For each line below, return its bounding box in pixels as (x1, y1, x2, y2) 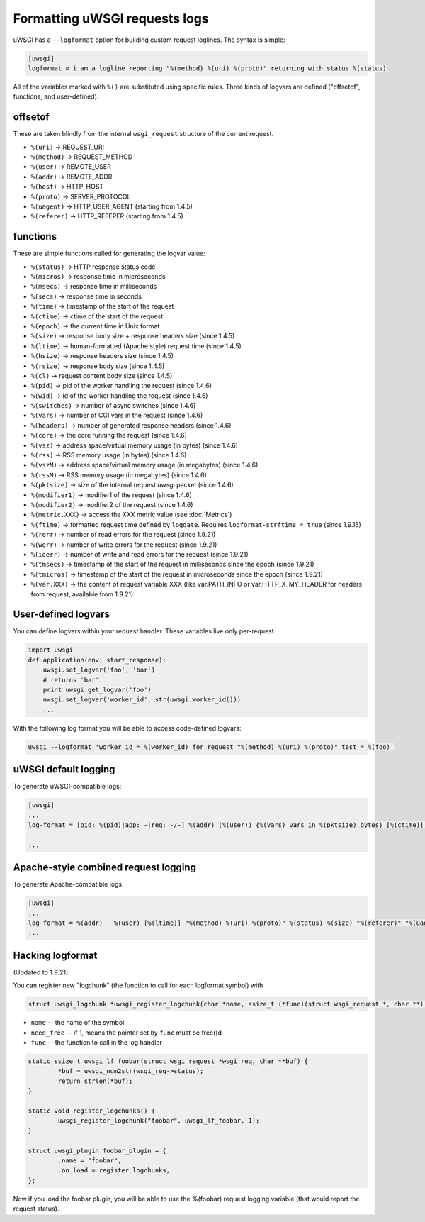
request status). (13, 1204, 59, 1213)
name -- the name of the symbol (30, 1018, 125, 1027)
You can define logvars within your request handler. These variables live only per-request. (13, 627, 276, 635)
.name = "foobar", (57, 1156, 122, 1165)
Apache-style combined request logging (13, 862, 196, 874)
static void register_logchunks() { (28, 1107, 156, 1115)
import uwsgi (28, 646, 74, 654)
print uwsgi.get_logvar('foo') (42, 685, 152, 694)
